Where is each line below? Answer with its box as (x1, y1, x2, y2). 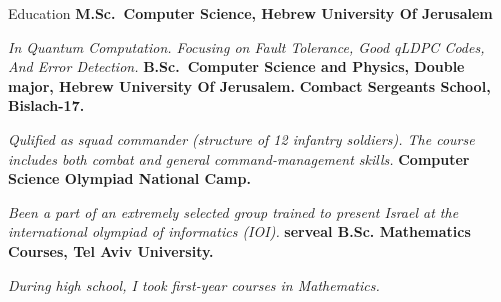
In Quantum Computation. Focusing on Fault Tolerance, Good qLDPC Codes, (8, 36, 485, 57)
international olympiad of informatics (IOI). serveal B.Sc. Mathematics (8, 221, 471, 242)
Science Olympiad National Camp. (8, 168, 251, 189)
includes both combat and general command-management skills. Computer (8, 148, 470, 169)
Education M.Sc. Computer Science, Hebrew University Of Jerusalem (8, 3, 493, 23)
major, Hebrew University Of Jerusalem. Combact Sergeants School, (8, 75, 491, 96)
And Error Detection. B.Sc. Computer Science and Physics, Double (8, 56, 465, 77)
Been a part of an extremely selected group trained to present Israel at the (8, 201, 459, 222)
